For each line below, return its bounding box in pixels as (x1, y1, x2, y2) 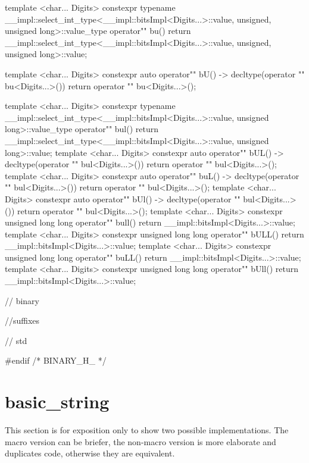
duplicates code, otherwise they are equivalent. (5, 447, 175, 459)
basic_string (5, 389, 110, 414)
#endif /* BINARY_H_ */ (5, 354, 107, 367)
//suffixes (5, 314, 40, 327)
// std (5, 334, 27, 346)
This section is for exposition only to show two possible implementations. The (5, 424, 289, 436)
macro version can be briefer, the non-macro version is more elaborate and (5, 435, 276, 448)
